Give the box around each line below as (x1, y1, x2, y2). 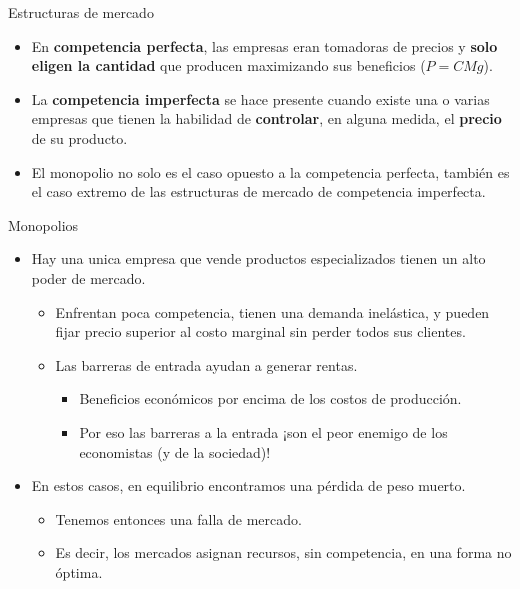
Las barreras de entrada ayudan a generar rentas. (55, 354, 358, 375)
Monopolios (8, 214, 79, 235)
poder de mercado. (31, 267, 146, 288)
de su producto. (31, 127, 128, 148)
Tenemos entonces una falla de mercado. (55, 508, 302, 529)
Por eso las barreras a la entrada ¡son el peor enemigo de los (79, 421, 448, 442)
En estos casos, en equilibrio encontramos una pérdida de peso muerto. (31, 475, 466, 496)
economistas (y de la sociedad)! (79, 441, 271, 462)
